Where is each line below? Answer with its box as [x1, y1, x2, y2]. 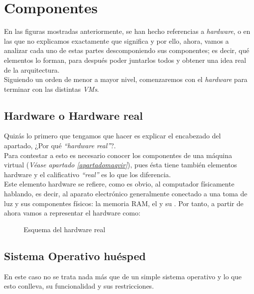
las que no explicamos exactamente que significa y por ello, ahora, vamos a [4, 35, 229, 46]
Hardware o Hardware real [4, 107, 143, 123]
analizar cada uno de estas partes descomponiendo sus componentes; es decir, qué [4, 45, 250, 55]
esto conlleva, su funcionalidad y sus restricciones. [4, 281, 154, 291]
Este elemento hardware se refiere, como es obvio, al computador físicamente [4, 179, 234, 189]
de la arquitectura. [4, 64, 60, 75]
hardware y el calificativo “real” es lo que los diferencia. [4, 169, 171, 179]
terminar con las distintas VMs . [4, 83, 99, 94]
